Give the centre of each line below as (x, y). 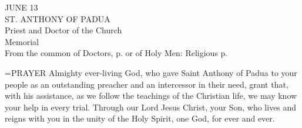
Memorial (22, 41)
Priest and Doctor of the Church (63, 30)
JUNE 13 (21, 7)
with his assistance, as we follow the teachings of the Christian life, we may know (151, 96)
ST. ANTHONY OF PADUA (58, 18)
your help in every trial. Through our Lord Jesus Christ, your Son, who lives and (151, 107)
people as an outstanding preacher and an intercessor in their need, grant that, (147, 84)
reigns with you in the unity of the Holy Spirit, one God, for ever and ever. (140, 118)
